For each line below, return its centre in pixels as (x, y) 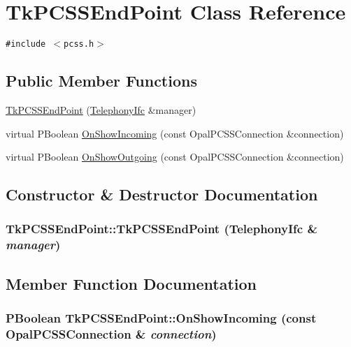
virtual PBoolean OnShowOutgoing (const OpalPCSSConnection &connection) (175, 157)
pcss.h (79, 44)
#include (26, 44)
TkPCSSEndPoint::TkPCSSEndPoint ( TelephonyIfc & (162, 229)
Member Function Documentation (131, 283)
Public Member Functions (101, 81)
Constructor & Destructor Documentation (162, 194)
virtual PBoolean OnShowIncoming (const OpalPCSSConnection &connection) (175, 133)
